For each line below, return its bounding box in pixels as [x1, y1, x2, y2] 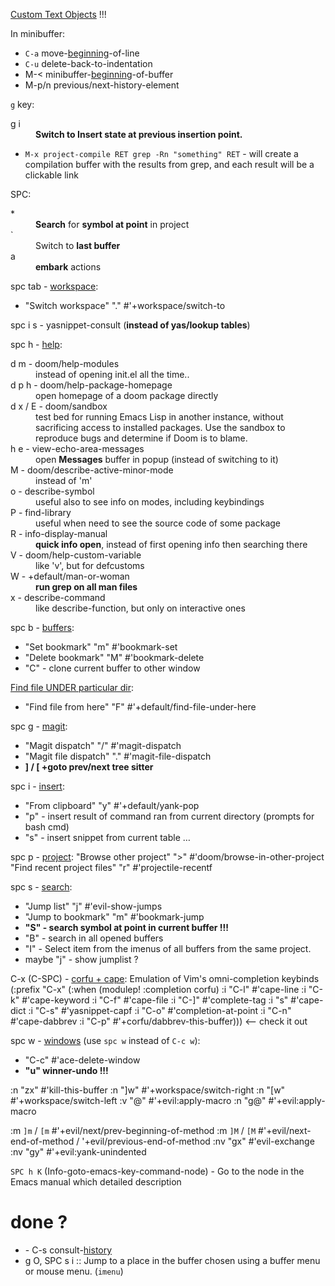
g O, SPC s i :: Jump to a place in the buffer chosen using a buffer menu [24, 1254, 321, 1266]
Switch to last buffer [35, 240, 121, 251]
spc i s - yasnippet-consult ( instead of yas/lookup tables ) [10, 319, 251, 331]
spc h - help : [10, 339, 63, 350]
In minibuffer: [10, 28, 66, 39]
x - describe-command [10, 592, 106, 603]
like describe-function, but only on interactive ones [35, 602, 246, 614]
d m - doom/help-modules [10, 358, 120, 369]
